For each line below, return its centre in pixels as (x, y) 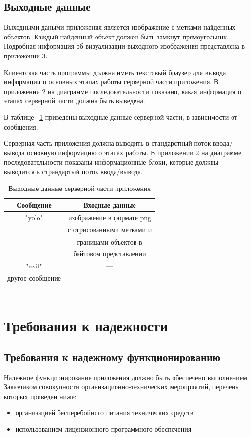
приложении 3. (26, 55)
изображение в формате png (110, 217)
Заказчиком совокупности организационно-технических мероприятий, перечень (121, 387)
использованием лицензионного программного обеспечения (103, 429)
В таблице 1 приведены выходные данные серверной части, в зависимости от (121, 117)
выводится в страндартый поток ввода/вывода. (73, 171)
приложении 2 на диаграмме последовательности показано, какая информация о (123, 91)
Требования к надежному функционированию (112, 356)
